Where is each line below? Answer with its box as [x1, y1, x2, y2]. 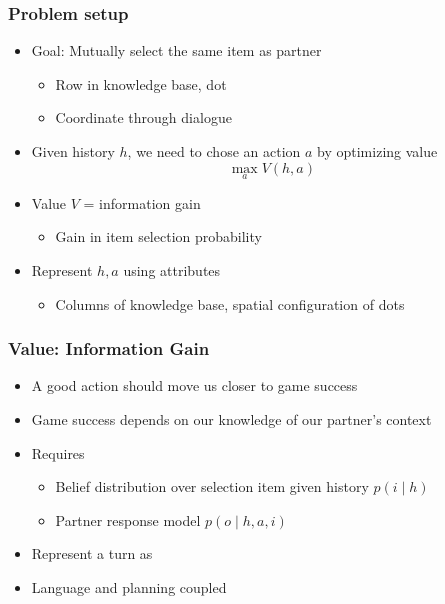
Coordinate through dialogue [55, 107, 232, 128]
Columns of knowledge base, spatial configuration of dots [55, 293, 405, 314]
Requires [31, 442, 85, 463]
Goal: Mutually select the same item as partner [31, 40, 322, 61]
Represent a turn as [31, 543, 153, 564]
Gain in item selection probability [55, 226, 262, 247]
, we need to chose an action [127, 141, 301, 161]
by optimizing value [317, 141, 438, 161]
